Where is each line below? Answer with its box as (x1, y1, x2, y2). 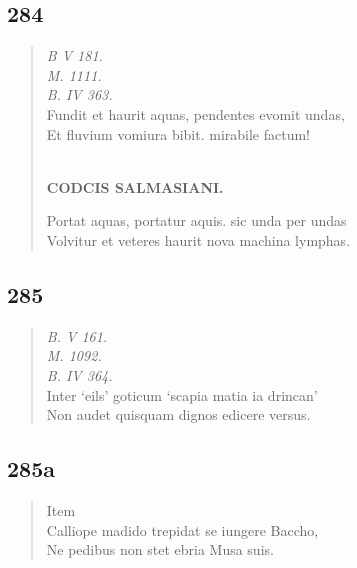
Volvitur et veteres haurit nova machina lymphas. (46, 229, 351, 250)
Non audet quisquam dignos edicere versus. (46, 404, 311, 425)
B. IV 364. (46, 364, 113, 385)
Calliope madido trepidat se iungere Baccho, (46, 519, 319, 540)
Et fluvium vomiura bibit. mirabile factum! (46, 123, 311, 144)
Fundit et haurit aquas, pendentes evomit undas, (46, 103, 345, 124)
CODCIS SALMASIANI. (46, 176, 224, 197)
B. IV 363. (46, 84, 113, 105)
